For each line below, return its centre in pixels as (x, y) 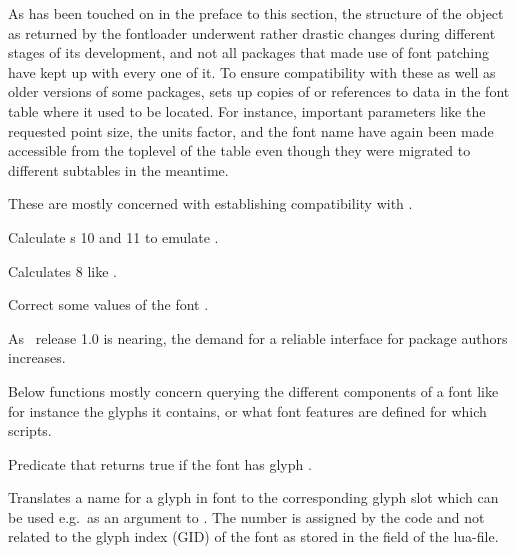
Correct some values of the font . (108, 304)
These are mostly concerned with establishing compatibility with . (210, 203)
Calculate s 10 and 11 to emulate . (113, 236)
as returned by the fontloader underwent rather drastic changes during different (252, 32)
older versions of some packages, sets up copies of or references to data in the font (259, 91)
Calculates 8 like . (62, 270)
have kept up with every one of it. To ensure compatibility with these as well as (252, 71)
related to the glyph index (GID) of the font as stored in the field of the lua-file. (253, 536)
